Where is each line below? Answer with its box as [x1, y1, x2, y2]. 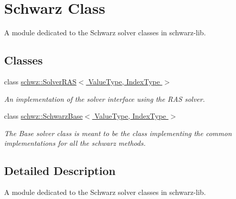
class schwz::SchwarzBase [4, 110, 83, 121]
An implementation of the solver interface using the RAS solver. [4, 93, 205, 104]
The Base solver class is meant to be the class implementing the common [4, 127, 232, 138]
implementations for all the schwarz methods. [4, 138, 146, 148]
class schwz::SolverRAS [4, 76, 77, 86]
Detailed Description [4, 163, 116, 179]
